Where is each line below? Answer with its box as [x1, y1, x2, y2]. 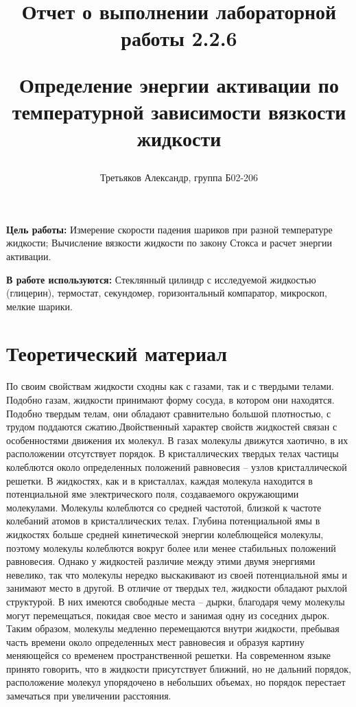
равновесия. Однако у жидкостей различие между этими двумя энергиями [6, 554, 316, 568]
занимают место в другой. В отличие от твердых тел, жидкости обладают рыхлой [6, 581, 347, 595]
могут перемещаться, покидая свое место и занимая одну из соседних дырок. [6, 607, 330, 622]
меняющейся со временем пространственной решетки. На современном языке [6, 648, 331, 662]
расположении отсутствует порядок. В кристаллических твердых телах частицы [6, 446, 339, 461]
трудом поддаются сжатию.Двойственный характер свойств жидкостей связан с [6, 419, 337, 434]
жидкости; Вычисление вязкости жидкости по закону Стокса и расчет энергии [6, 235, 332, 250]
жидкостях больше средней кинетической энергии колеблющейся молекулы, [6, 526, 324, 541]
